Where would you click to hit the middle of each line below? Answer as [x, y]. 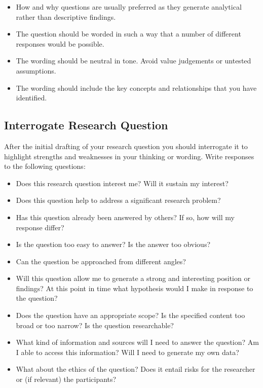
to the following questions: [45, 166]
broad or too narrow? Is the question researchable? [95, 325]
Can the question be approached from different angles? [101, 261]
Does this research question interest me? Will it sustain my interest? [122, 183]
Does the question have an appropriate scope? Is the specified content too [130, 315]
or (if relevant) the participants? [66, 379]
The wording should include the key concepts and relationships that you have [136, 87]
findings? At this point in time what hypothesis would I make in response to [135, 288]
